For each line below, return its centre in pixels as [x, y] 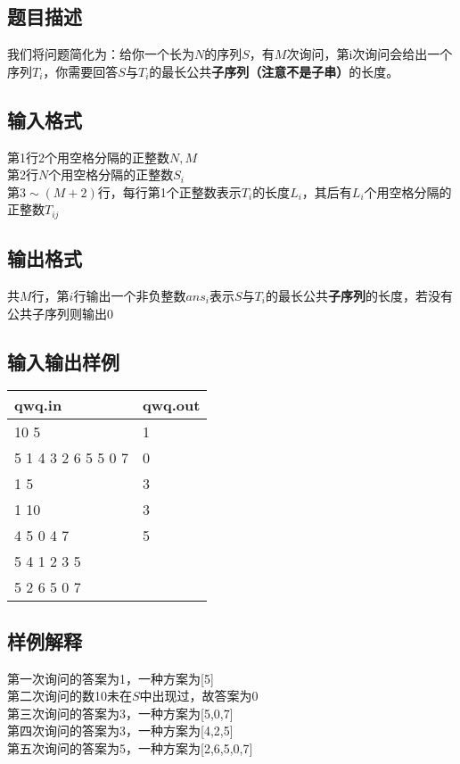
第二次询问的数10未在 [70, 696]
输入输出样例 [63, 361]
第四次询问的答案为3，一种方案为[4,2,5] [120, 731]
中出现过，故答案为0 [199, 696]
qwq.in [38, 405]
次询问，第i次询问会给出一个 [370, 54]
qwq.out [171, 405]
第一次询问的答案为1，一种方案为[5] [111, 678]
